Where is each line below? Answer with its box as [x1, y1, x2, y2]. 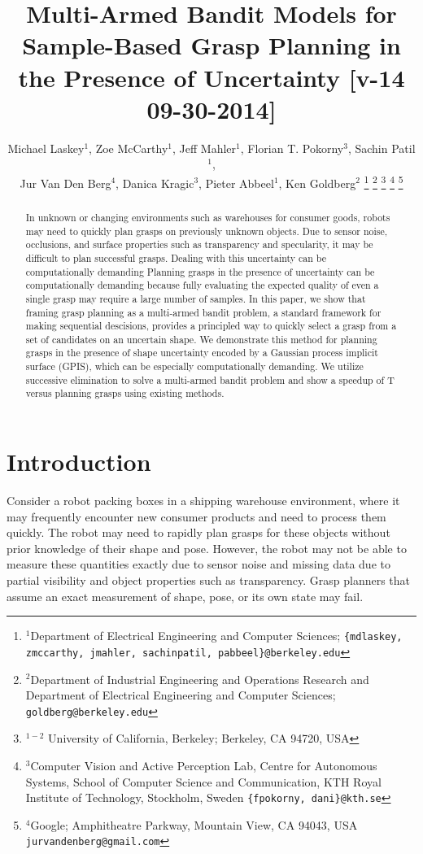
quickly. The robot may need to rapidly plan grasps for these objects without [7, 524, 390, 541]
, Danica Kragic [116, 174, 194, 191]
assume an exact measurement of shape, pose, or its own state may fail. [7, 587, 364, 604]
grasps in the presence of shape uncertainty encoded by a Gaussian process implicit [25, 346, 378, 359]
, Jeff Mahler [172, 139, 237, 156]
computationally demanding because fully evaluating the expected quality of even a [25, 278, 379, 292]
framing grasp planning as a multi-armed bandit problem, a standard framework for [25, 305, 382, 319]
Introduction [7, 445, 151, 478]
